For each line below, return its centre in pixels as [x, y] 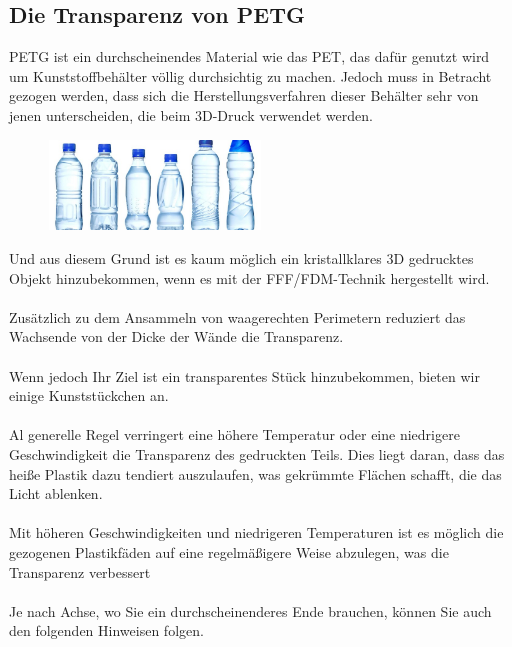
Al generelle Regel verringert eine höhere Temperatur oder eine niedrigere [234, 434]
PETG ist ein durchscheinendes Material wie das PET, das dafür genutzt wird [249, 56]
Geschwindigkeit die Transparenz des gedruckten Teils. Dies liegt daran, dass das [257, 453]
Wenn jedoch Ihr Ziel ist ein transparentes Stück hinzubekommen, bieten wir [244, 375]
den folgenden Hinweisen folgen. [106, 630]
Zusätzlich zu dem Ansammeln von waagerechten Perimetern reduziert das [237, 316]
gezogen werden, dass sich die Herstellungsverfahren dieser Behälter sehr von [244, 95]
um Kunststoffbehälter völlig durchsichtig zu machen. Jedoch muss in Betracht [250, 75]
